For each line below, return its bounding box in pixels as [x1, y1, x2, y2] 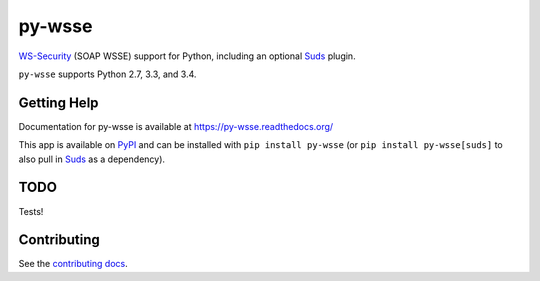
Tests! [18, 205, 44, 217]
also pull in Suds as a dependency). [18, 153, 165, 165]
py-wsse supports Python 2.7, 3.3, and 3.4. [18, 68, 197, 80]
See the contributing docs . [18, 258, 129, 270]
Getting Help [18, 94, 99, 111]
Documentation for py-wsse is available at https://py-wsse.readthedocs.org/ [18, 120, 334, 132]
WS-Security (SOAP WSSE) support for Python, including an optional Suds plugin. [18, 50, 356, 62]
